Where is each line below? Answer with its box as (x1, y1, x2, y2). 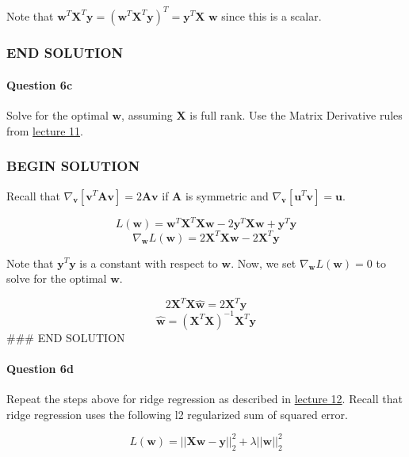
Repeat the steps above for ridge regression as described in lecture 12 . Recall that (6, 390, 403, 407)
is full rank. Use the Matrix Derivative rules (189, 107, 403, 124)
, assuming (121, 107, 173, 124)
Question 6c (6, 76, 73, 93)
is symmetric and (185, 187, 269, 204)
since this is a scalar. (221, 7, 322, 24)
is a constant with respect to (79, 254, 218, 271)
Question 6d (6, 360, 74, 376)
